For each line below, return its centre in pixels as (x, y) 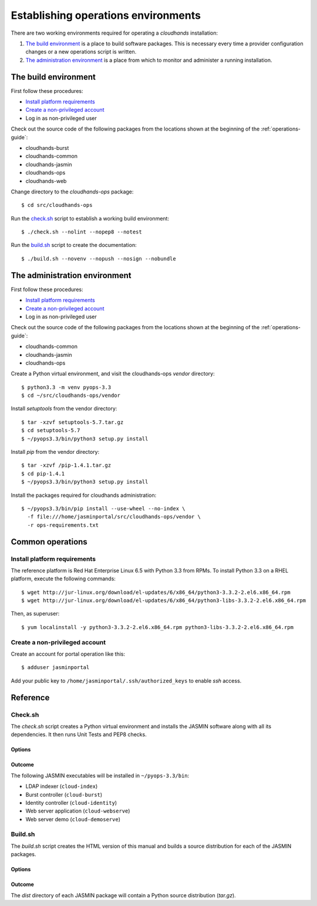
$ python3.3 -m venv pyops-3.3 (66, 387)
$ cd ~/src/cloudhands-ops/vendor (71, 396)
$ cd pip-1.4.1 (43, 474)
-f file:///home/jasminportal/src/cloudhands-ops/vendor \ (114, 517)
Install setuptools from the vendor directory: (64, 409)
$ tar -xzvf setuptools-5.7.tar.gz (72, 422)
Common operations (49, 542)
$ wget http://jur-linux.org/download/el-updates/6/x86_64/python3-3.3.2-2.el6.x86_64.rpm (156, 592)
